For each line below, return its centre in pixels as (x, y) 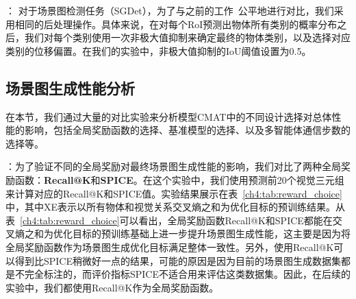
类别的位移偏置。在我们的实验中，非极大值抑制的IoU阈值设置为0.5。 (158, 50)
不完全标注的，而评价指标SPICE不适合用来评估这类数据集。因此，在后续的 (183, 274)
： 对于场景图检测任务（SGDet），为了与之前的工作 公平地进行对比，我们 (170, 10)
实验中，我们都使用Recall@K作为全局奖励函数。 (112, 287)
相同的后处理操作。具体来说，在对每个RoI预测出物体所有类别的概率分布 (176, 24)
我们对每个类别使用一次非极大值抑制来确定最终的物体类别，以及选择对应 (187, 37)
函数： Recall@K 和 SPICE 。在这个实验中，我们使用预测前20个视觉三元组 (179, 179)
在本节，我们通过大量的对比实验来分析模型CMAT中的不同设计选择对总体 (169, 116)
